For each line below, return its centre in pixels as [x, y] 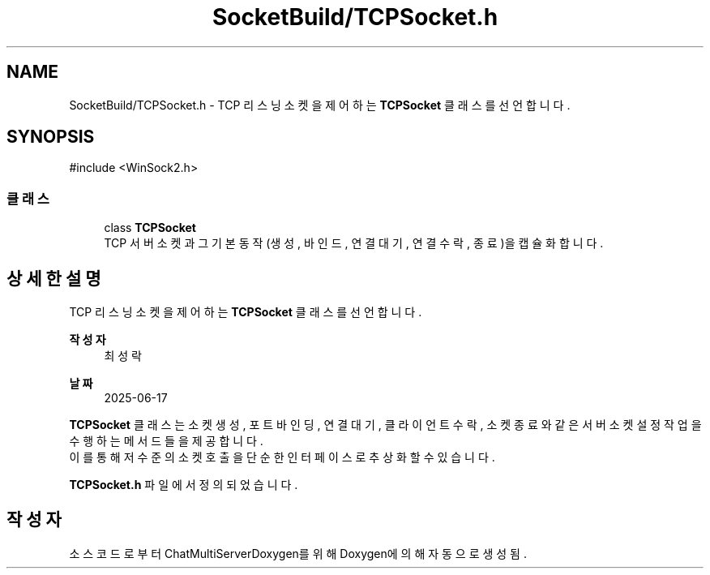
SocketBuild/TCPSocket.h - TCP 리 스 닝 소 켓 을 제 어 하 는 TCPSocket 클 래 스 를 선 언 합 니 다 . [320, 105]
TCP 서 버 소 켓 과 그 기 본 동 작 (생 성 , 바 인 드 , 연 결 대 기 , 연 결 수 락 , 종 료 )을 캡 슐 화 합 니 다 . [354, 243]
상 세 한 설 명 [54, 278]
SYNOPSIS [51, 137]
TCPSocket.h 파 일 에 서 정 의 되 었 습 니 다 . [184, 485]
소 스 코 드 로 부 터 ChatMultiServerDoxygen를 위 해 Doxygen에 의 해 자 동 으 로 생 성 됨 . [298, 553]
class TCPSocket [150, 228]
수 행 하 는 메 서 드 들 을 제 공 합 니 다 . [166, 441]
